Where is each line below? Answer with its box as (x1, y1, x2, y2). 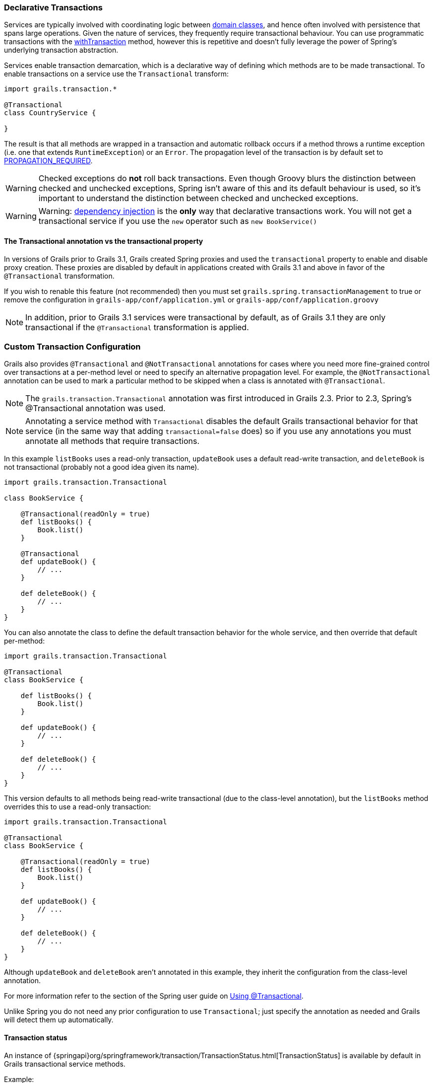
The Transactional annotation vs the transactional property (4, 236, 203, 245)
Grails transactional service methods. (4, 1059, 125, 1068)
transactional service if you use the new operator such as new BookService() (38, 216, 317, 226)
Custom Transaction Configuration (4, 341, 141, 352)
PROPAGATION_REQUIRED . (4, 156, 93, 165)
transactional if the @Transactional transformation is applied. (25, 322, 249, 332)
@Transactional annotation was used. (25, 403, 166, 414)
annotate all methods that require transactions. (25, 436, 200, 446)
